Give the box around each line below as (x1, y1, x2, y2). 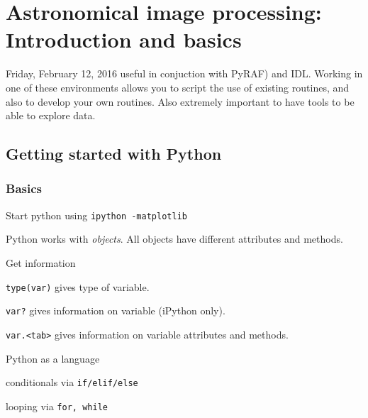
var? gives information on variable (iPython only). (6, 303, 225, 318)
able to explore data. (6, 108, 96, 123)
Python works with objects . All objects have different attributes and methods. (6, 231, 343, 246)
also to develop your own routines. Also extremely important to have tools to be (6, 94, 355, 109)
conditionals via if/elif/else (6, 375, 138, 390)
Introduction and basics (6, 25, 242, 54)
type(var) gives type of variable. (6, 279, 150, 294)
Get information (6, 255, 76, 270)
